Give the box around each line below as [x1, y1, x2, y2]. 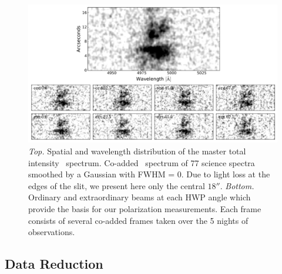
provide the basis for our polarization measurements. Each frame [28, 202, 261, 214]
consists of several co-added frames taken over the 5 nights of [28, 214, 249, 226]
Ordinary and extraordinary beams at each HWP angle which [28, 191, 251, 203]
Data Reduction [5, 255, 103, 273]
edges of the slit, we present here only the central [28, 179, 205, 192]
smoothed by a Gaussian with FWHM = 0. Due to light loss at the [28, 168, 270, 180]
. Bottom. [220, 179, 254, 192]
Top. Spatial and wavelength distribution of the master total [28, 144, 246, 157]
